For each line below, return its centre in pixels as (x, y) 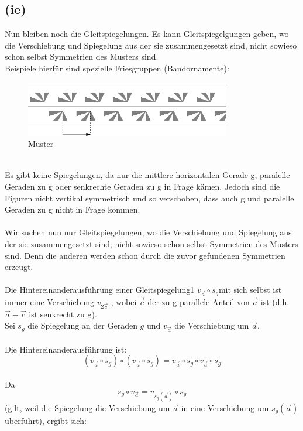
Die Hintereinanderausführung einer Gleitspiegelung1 (100, 290)
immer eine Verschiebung (49, 302)
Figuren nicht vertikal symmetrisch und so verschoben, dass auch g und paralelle (149, 198)
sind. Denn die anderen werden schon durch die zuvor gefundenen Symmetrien (145, 255)
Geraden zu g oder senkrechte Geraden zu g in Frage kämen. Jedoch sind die (142, 187)
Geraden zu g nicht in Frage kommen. (73, 209)
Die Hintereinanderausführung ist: (66, 349)
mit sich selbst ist (250, 290)
